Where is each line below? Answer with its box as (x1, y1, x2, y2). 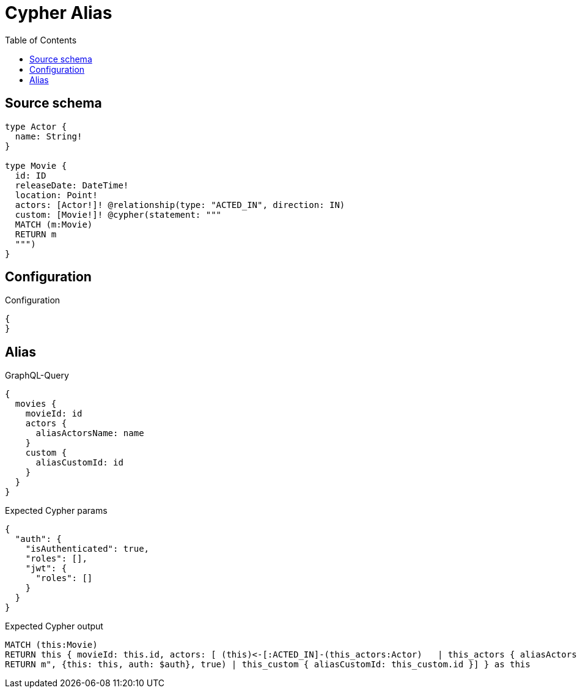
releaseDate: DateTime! (15, 180, 129, 190)
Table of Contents (5, 34, 77, 45)
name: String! (15, 131, 83, 141)
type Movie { (5, 160, 67, 171)
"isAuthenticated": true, (25, 544, 150, 554)
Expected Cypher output (5, 621, 103, 632)
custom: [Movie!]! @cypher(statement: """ (15, 209, 222, 220)
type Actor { (5, 121, 67, 132)
